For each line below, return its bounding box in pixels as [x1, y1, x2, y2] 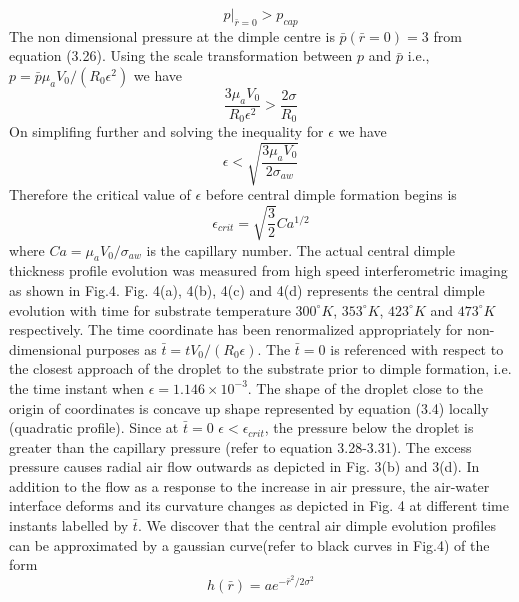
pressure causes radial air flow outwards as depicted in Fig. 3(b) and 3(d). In [9, 456, 480, 477]
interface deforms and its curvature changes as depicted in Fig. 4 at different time [9, 495, 509, 516]
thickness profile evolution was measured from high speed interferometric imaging [9, 260, 508, 281]
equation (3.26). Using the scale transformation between [9, 45, 353, 66]
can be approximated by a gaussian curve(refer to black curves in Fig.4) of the [9, 534, 490, 555]
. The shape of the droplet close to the [247, 377, 483, 398]
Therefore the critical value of [9, 184, 191, 205]
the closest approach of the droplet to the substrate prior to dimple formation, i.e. [9, 358, 512, 379]
